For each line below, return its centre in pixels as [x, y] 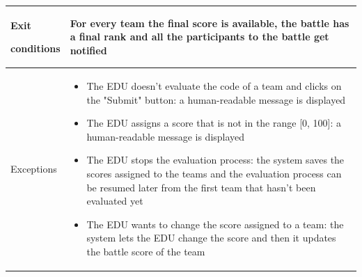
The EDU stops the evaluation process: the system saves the [215, 160]
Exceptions [34, 168]
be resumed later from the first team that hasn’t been [201, 187]
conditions [36, 48]
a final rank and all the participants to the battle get [199, 37]
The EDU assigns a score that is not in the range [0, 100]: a [214, 123]
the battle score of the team [146, 251]
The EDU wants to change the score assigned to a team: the [215, 224]
